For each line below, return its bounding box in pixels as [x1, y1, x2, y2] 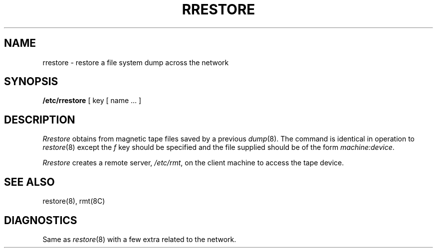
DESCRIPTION [4, 113, 75, 126]
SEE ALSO [4, 175, 55, 188]
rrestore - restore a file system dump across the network [42, 58, 229, 67]
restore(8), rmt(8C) [42, 197, 105, 206]
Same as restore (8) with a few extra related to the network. [42, 235, 236, 244]
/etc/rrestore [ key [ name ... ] [42, 96, 142, 105]
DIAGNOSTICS [4, 214, 77, 227]
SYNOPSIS [4, 75, 58, 88]
